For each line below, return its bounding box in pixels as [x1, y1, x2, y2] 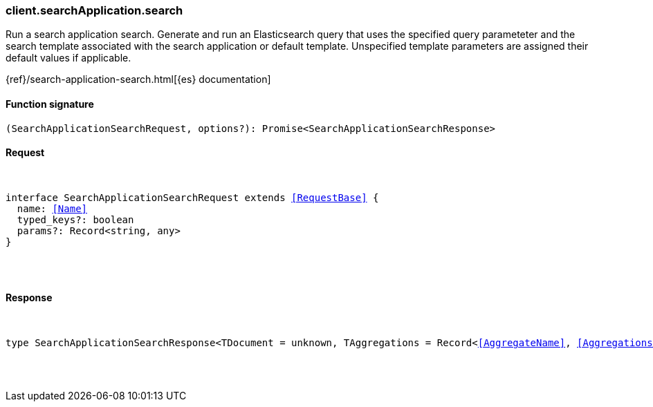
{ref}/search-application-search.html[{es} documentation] [6, 73, 271, 86]
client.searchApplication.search [6, 3, 183, 17]
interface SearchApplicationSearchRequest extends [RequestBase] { [6, 191, 379, 203]
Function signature [6, 97, 94, 110]
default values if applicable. [6, 52, 131, 64]
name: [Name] [17, 202, 88, 214]
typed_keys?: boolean [17, 214, 134, 225]
